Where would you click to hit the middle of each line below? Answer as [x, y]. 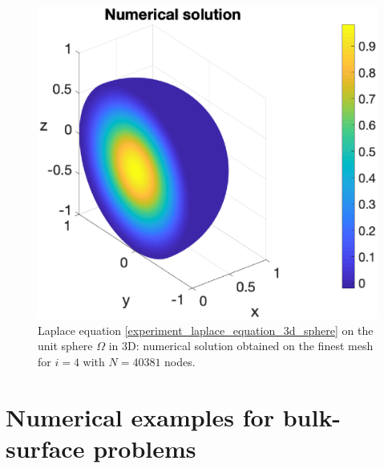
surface [45, 448]
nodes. [180, 361]
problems [145, 448]
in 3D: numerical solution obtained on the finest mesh [241, 346]
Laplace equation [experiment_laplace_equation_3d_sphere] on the [206, 330]
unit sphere [65, 346]
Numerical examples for [140, 416]
